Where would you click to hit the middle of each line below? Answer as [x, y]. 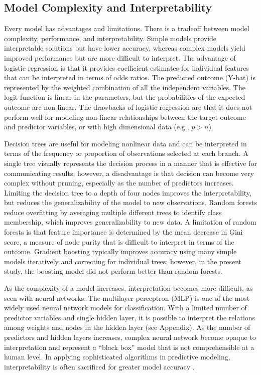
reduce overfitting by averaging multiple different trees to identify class [113, 212]
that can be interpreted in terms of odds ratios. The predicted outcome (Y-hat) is [130, 77]
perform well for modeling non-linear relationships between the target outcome [125, 117]
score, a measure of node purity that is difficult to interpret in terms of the [119, 241]
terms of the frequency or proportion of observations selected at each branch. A [126, 153]
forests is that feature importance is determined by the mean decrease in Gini [123, 232]
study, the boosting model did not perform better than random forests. [113, 271]
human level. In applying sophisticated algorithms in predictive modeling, [117, 357]
